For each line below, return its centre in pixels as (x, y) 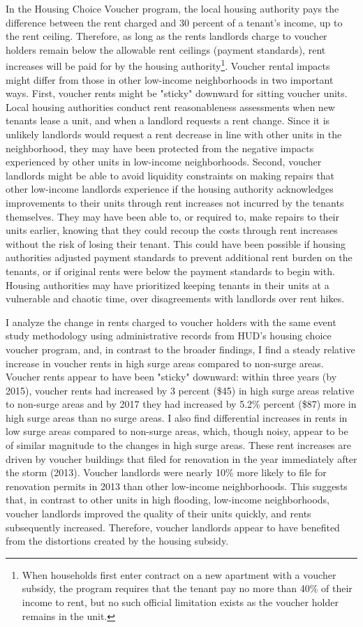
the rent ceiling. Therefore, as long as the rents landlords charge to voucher (166, 36)
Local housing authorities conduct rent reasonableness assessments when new (170, 106)
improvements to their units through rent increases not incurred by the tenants (175, 202)
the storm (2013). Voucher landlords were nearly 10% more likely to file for (166, 472)
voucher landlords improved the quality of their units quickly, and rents (158, 514)
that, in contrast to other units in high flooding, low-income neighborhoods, (168, 500)
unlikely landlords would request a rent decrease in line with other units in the (174, 134)
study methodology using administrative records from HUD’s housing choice (169, 335)
